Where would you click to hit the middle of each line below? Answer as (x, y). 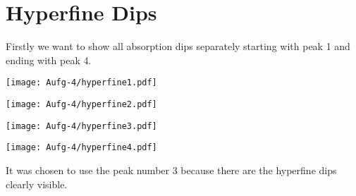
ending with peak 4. (49, 60)
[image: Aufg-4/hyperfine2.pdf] (81, 104)
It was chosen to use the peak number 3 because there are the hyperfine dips (171, 170)
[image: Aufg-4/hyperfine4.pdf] (81, 148)
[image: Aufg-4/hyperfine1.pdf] (81, 83)
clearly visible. (37, 184)
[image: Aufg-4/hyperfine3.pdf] (81, 126)
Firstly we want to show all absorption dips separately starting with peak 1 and (178, 46)
